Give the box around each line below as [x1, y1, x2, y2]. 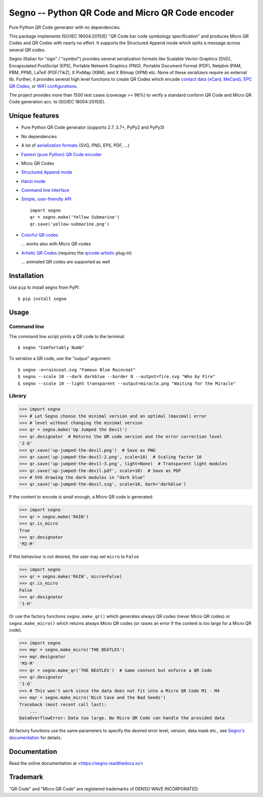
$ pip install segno [18, 296, 67, 301]
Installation [9, 272, 44, 280]
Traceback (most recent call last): [19, 701, 107, 707]
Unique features [9, 112, 59, 120]
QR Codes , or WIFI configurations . [9, 83, 78, 89]
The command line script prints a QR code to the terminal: [9, 333, 125, 339]
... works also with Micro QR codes [21, 241, 91, 247]
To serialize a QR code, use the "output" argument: [9, 356, 112, 361]
